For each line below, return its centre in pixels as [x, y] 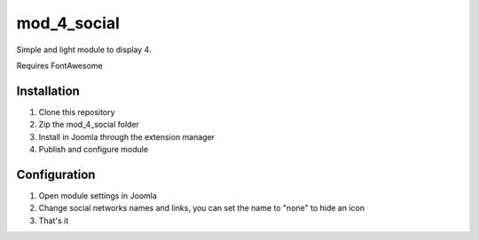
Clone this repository [77, 112]
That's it [54, 221]
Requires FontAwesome [59, 66]
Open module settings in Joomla [98, 196]
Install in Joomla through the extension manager [127, 136]
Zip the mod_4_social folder [89, 125]
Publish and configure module [94, 150]
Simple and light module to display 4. [84, 50]
